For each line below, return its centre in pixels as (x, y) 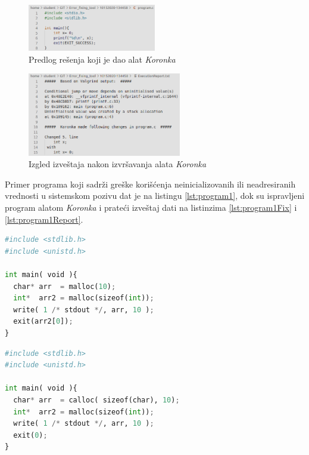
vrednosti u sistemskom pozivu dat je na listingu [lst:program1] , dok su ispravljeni (155, 196)
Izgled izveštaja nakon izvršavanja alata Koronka (118, 164)
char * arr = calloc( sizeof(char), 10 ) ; (96, 400)
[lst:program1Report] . (44, 219)
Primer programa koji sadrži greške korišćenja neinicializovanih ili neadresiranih (150, 184)
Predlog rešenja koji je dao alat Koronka (102, 59)
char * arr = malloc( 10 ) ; (65, 286)
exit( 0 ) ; (30, 435)
